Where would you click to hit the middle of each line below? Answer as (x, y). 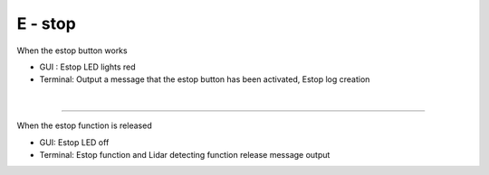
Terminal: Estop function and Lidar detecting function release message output (185, 154)
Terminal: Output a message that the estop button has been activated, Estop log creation (205, 79)
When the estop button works (72, 51)
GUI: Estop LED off (74, 142)
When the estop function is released (85, 125)
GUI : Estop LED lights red (87, 67)
